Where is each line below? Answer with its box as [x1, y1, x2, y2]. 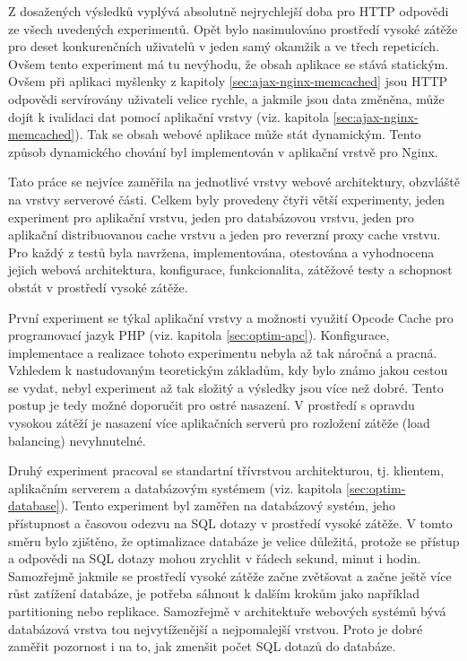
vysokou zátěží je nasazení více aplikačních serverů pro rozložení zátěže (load [8, 413, 430, 432]
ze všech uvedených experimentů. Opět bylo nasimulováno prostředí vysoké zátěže [8, 19, 458, 38]
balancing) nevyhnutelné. [8, 431, 146, 449]
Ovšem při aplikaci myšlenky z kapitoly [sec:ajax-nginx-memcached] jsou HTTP [8, 72, 448, 91]
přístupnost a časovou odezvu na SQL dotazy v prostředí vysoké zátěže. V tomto [8, 514, 453, 533]
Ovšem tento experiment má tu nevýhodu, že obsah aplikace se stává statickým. [8, 54, 449, 73]
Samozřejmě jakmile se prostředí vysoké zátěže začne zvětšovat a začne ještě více [8, 566, 452, 585]
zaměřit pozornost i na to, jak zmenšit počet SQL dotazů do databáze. [8, 637, 396, 656]
